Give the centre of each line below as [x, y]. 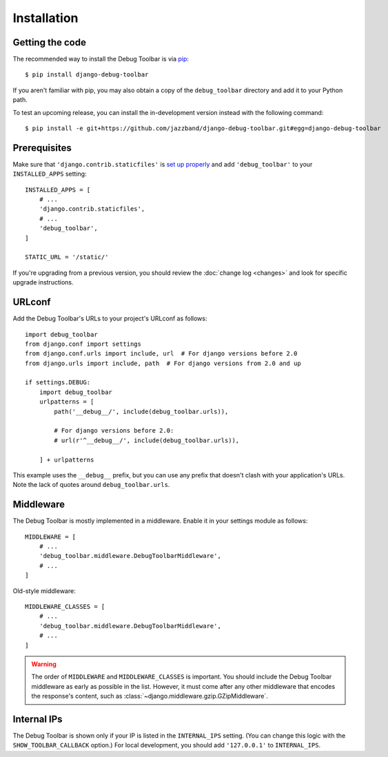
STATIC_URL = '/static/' [67, 257]
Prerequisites [42, 148]
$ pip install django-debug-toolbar [87, 75]
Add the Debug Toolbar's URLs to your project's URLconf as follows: [110, 319]
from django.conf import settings [83, 344]
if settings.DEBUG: [58, 383]
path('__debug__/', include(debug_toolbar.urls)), [141, 411]
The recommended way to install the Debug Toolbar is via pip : [101, 59]
